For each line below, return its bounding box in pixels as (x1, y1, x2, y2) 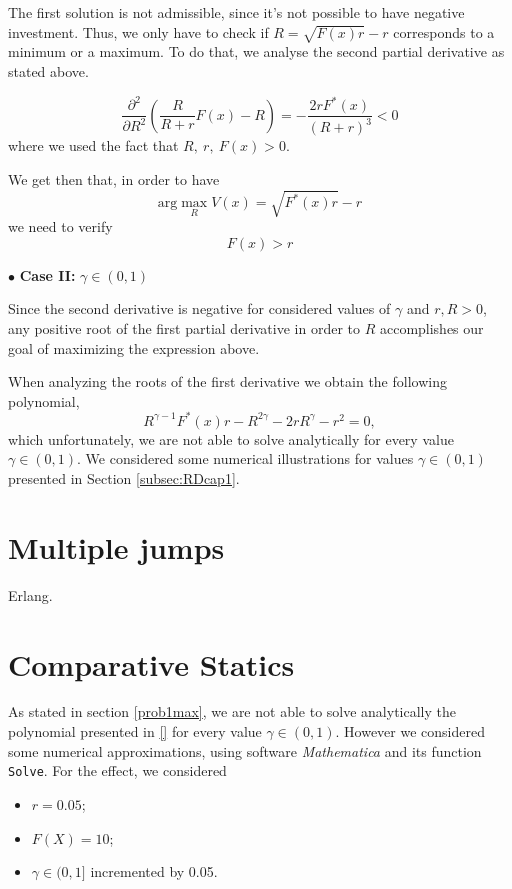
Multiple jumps (8, 526, 225, 567)
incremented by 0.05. (90, 861, 218, 882)
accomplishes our (379, 317, 484, 338)
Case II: (19, 264, 76, 285)
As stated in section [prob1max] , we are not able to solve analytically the (8, 701, 456, 722)
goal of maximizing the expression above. (8, 337, 260, 358)
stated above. (8, 60, 89, 81)
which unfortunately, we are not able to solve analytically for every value (8, 428, 454, 449)
